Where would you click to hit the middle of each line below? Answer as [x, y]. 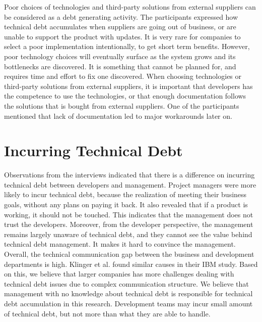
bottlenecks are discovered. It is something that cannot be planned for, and [120, 66]
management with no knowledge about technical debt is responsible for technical [128, 293]
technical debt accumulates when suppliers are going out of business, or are [120, 27]
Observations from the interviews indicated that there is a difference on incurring [129, 175]
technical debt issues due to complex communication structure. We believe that [126, 283]
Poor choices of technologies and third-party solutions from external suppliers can [130, 7]
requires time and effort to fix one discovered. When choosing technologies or [123, 76]
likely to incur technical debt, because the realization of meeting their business [125, 194]
